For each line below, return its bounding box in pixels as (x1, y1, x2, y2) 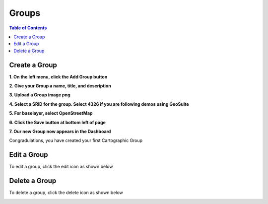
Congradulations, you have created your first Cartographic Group (9, 137, 143, 143)
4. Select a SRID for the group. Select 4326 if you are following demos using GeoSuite (9, 101, 189, 107)
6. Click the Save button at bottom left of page (9, 119, 106, 125)
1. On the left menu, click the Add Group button (9, 73, 108, 79)
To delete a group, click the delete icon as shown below (9, 190, 124, 196)
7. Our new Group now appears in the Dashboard (9, 128, 111, 134)
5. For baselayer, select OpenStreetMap (9, 110, 93, 116)
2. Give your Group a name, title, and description (9, 83, 111, 89)
